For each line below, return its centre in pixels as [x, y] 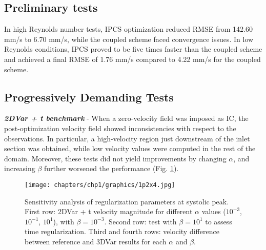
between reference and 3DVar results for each [96, 241]
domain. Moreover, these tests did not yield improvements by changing [115, 158]
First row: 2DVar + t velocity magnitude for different [109, 211]
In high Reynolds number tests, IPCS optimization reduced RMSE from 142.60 [128, 29]
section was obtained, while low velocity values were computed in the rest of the [130, 148]
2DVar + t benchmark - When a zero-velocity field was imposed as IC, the [126, 118]
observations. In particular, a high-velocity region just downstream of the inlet [127, 138]
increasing [20, 168]
